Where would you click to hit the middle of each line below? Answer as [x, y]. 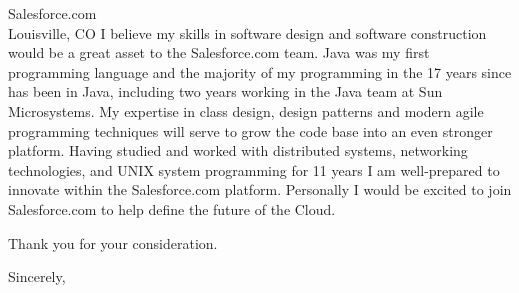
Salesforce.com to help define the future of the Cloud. [172, 208]
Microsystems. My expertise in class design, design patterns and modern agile [246, 110]
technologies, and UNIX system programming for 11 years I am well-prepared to [254, 169]
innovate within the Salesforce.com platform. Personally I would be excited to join [260, 189]
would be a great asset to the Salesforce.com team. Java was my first [219, 52]
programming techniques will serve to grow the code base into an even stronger [250, 130]
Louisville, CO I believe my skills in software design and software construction [247, 32]
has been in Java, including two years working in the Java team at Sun [225, 91]
